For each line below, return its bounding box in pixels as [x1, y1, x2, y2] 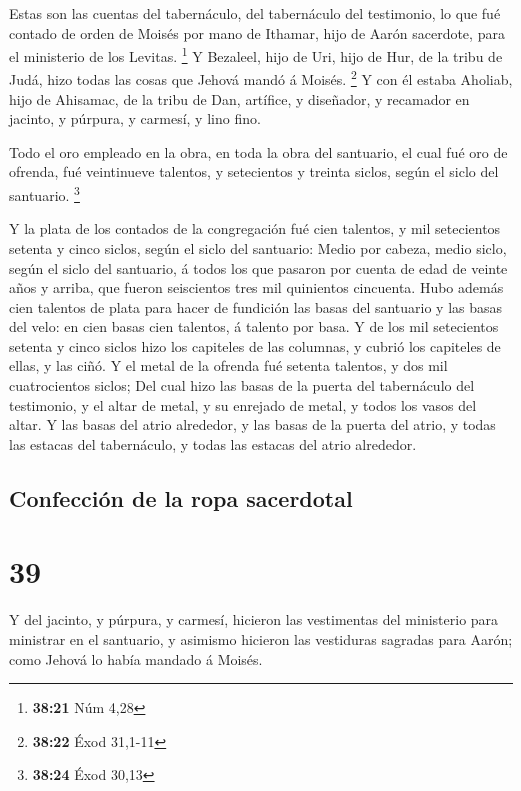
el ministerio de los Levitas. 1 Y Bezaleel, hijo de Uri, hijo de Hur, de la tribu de [9, 43, 503, 66]
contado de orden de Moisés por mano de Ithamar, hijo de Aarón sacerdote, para [9, 22, 505, 43]
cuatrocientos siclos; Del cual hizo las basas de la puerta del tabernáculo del [9, 375, 475, 396]
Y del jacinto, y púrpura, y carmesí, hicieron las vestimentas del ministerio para [9, 609, 499, 630]
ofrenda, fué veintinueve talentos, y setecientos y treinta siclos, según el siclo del [9, 161, 499, 182]
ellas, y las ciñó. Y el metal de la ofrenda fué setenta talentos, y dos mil [9, 355, 448, 376]
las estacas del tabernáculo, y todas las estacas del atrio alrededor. [9, 433, 417, 454]
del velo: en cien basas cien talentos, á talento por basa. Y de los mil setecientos [9, 316, 499, 337]
